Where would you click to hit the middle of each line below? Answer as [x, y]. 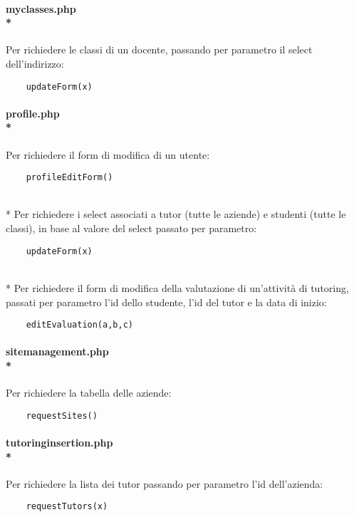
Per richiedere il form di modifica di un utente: [108, 154]
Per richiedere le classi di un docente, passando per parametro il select [159, 49]
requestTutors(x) [67, 507]
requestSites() [62, 416]
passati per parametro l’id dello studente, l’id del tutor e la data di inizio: [166, 302]
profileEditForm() [69, 178]
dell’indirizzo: [35, 63]
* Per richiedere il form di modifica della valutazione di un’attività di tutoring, [177, 287]
